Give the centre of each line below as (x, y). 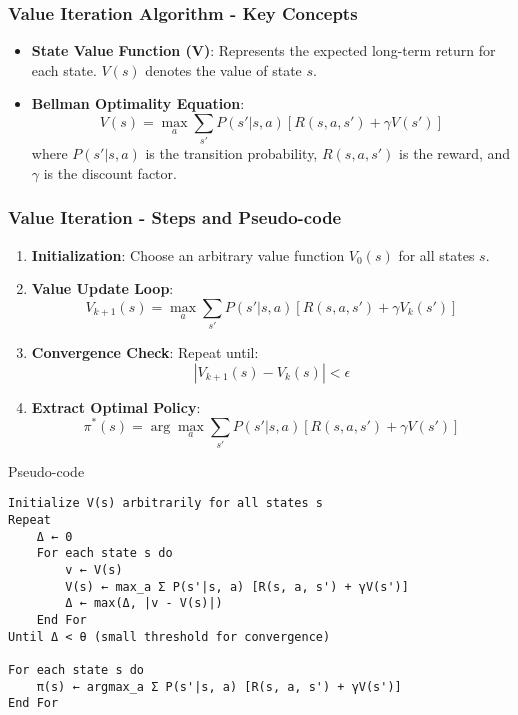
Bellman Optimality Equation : (138, 103)
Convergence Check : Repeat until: (145, 352)
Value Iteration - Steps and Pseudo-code (175, 217)
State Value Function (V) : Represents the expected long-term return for (263, 50)
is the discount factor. (110, 172)
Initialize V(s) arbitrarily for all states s (165, 503)
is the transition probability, (231, 153)
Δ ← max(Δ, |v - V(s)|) (144, 603)
